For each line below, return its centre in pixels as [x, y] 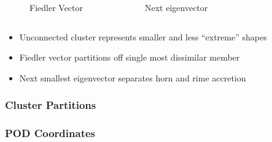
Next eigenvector [177, 7]
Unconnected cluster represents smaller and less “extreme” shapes [143, 36]
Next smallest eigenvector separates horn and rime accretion [133, 77]
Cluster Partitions [51, 105]
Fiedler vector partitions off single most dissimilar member [130, 57]
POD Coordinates [50, 133]
